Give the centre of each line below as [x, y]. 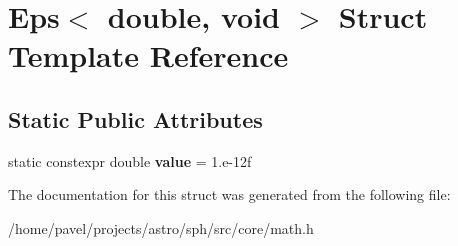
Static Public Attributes [135, 118]
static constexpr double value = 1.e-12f [130, 160]
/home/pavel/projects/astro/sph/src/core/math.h [161, 227]
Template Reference [148, 55]
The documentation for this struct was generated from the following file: [229, 194]
